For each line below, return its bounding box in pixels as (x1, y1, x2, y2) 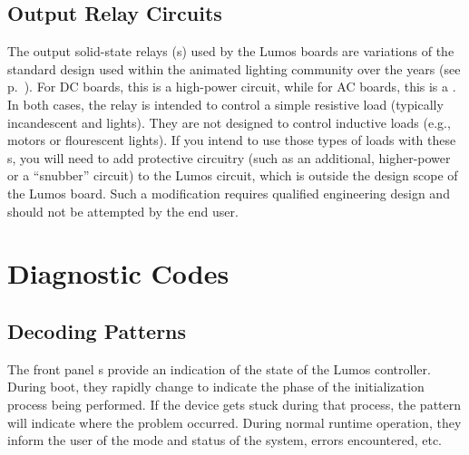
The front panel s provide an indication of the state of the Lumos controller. (7, 359, 431, 378)
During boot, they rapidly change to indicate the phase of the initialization (7, 377, 425, 396)
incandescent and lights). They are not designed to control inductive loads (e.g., (7, 112, 451, 131)
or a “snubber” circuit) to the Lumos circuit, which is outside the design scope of (7, 166, 458, 185)
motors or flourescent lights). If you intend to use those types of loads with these (7, 131, 456, 150)
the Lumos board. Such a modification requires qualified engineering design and (7, 183, 450, 202)
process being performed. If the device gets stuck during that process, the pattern (7, 394, 462, 413)
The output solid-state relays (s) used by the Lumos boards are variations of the (7, 42, 454, 61)
